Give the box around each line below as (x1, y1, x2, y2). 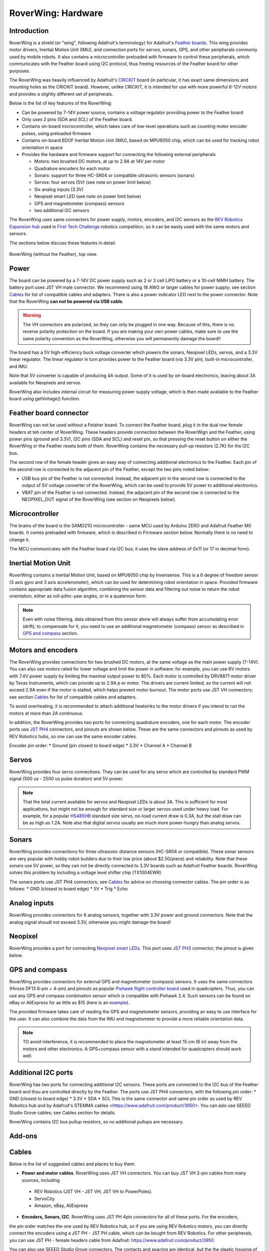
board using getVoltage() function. (9, 396, 80, 402)
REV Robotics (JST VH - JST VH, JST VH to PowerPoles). (34, 1188, 152, 1194)
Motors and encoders (9, 646, 78, 654)
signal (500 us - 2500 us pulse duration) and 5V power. (9, 776, 123, 782)
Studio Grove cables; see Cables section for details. (9, 1109, 116, 1115)
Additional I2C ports (9, 1068, 73, 1077)
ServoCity (34, 1195, 55, 1201)
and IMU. (9, 363, 28, 369)
